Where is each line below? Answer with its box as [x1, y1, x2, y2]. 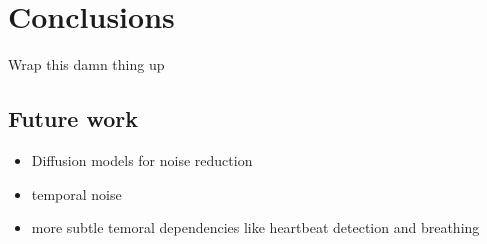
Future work [8, 103, 139, 134]
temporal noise [31, 183, 122, 204]
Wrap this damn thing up [8, 54, 165, 75]
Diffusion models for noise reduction [31, 149, 253, 170]
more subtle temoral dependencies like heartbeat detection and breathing [31, 217, 480, 238]
